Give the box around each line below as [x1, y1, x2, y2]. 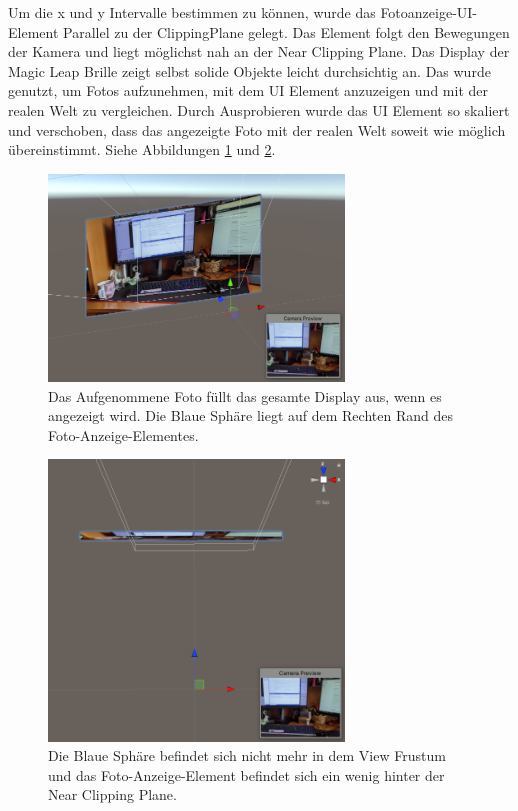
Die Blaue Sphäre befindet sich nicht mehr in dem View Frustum [48, 745, 446, 766]
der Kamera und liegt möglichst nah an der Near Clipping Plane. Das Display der [8, 41, 510, 62]
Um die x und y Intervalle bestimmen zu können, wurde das [8, 2, 376, 22]
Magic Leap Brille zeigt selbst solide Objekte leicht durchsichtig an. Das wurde [8, 60, 491, 81]
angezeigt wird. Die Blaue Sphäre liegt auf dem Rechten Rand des [48, 405, 453, 426]
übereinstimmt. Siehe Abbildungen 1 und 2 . [8, 139, 276, 160]
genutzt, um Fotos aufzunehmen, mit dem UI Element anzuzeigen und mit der [8, 80, 488, 101]
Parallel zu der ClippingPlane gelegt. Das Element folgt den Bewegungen [63, 21, 510, 42]
